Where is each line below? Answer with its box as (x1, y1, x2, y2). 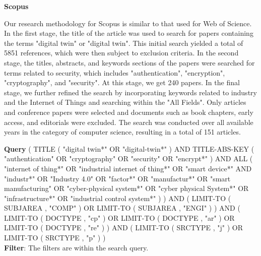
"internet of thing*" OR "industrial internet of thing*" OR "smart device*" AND (4, 163, 252, 173)
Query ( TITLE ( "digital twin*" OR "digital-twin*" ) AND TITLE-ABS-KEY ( (4, 143, 254, 154)
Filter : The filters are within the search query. (4, 242, 149, 252)
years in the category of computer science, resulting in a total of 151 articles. (4, 126, 241, 137)
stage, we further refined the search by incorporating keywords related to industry (4, 87, 257, 97)
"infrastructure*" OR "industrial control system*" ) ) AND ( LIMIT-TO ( (4, 193, 231, 203)
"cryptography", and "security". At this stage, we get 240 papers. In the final (4, 77, 240, 88)
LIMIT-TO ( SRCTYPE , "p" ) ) (4, 232, 106, 243)
